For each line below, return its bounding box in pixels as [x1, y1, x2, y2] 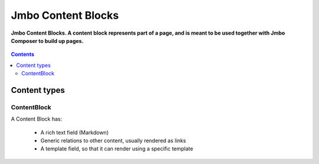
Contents [11, 51, 35, 58]
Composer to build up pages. [11, 37, 84, 44]
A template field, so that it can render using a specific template [40, 145, 193, 152]
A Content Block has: [11, 115, 63, 123]
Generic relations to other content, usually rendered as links [40, 137, 186, 144]
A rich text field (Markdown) [40, 129, 109, 136]
